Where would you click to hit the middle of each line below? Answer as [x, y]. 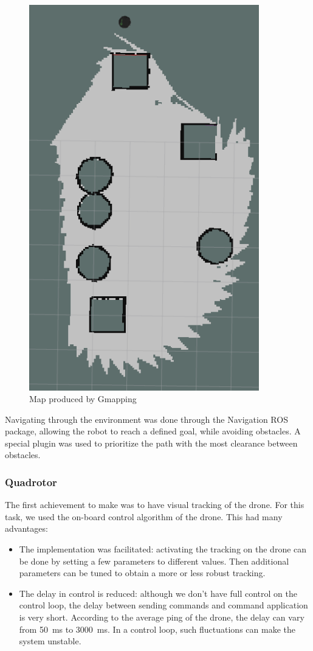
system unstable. [50, 641]
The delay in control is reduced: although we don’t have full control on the [158, 593]
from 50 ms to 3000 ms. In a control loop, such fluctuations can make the [157, 629]
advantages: [26, 528]
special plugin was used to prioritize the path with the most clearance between [151, 443]
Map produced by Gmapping [83, 399]
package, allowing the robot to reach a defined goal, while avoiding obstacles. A [153, 431]
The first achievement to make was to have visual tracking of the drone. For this [155, 505]
